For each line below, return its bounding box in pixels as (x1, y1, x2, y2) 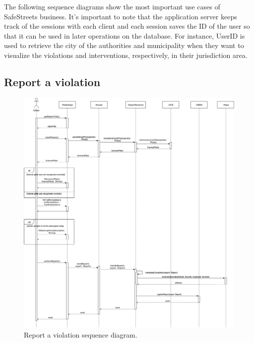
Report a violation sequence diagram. (24, 329, 137, 340)
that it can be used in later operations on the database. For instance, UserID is (4, 30, 245, 41)
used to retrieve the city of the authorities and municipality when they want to (4, 40, 244, 50)
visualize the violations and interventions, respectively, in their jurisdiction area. (4, 49, 248, 60)
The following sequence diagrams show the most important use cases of (4, 1, 220, 11)
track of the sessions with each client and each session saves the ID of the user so (4, 21, 250, 31)
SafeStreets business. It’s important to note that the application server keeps (4, 11, 237, 21)
